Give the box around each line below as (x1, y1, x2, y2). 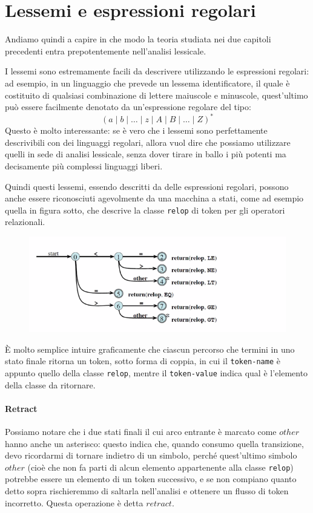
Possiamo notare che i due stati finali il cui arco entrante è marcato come (5, 425, 277, 437)
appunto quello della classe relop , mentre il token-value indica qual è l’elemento (5, 366, 308, 379)
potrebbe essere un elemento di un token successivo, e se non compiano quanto (5, 472, 297, 485)
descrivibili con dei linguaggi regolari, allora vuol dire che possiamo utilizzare (5, 136, 291, 148)
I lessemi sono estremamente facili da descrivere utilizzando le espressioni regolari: (5, 65, 309, 77)
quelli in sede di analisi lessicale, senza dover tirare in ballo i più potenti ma (5, 148, 286, 160)
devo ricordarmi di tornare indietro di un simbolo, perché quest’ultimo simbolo (5, 449, 297, 462)
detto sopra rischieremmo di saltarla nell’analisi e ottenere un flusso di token (5, 485, 289, 497)
